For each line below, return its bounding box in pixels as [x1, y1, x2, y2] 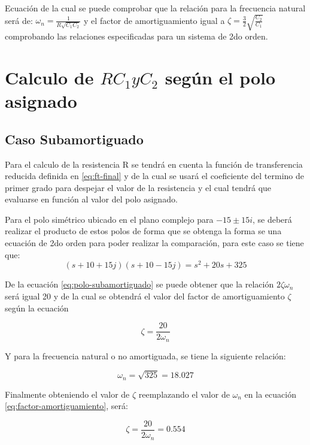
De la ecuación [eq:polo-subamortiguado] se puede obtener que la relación [5, 278, 274, 290]
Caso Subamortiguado [5, 129, 144, 148]
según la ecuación [5, 301, 69, 314]
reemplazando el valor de [138, 388, 230, 400]
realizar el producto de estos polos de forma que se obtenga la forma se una [5, 225, 282, 237]
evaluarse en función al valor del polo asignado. [5, 193, 178, 205]
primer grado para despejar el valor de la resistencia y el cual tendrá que [5, 181, 272, 193]
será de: [5, 14, 33, 26]
